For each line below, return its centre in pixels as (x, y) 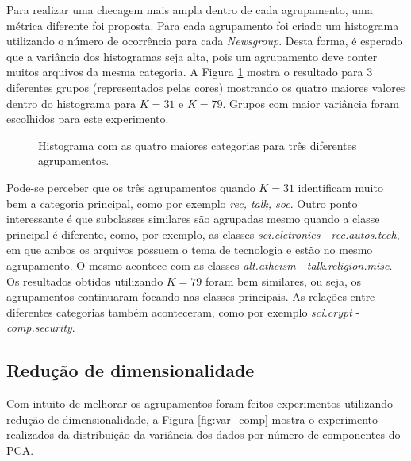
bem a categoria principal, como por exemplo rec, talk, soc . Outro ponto (182, 203)
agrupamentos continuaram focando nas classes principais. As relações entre (191, 296)
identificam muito (340, 187)
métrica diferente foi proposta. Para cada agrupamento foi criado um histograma (203, 25)
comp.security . (41, 327)
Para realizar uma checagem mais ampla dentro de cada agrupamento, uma (190, 10)
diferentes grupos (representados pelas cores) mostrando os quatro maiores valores (206, 87)
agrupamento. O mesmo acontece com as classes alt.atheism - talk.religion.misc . (200, 265)
